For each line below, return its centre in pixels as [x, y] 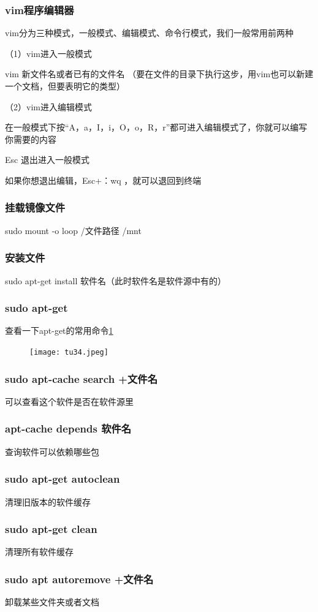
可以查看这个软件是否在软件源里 [69, 401]
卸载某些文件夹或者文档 [52, 602]
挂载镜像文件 [35, 207]
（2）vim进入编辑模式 [48, 106]
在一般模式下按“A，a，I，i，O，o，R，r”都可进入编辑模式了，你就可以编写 [156, 127]
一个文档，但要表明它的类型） [65, 86]
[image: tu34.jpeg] [69, 352]
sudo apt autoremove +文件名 [79, 579]
